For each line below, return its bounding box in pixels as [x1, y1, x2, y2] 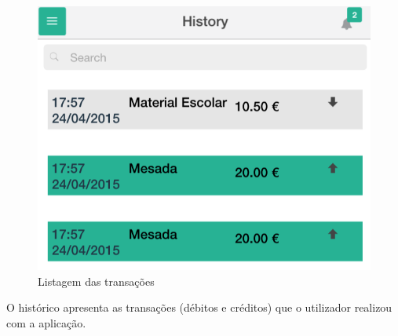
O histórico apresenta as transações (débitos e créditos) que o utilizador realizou [6, 299, 393, 316]
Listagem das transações [38, 272, 155, 289]
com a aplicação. [6, 314, 86, 331]
